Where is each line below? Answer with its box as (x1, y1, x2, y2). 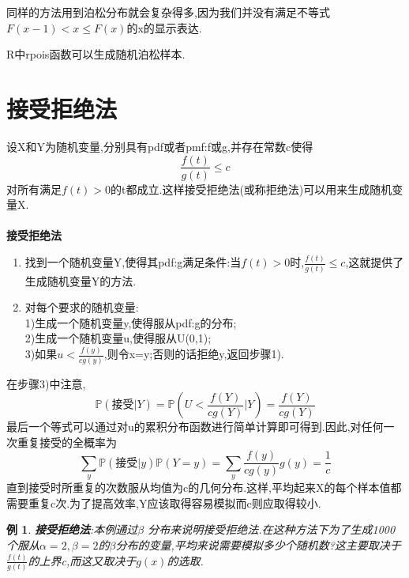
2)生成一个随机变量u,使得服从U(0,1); (24, 330, 212, 346)
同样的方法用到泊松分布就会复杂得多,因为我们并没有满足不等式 (6, 4, 330, 20)
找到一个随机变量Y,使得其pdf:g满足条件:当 (24, 254, 242, 270)
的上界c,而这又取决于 (28, 552, 137, 569)
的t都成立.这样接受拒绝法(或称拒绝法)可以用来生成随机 (111, 180, 392, 197)
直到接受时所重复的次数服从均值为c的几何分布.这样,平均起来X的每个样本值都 (6, 479, 402, 496)
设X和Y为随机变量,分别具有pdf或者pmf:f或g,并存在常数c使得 (6, 138, 313, 154)
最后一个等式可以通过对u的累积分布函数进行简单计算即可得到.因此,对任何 (6, 418, 384, 435)
